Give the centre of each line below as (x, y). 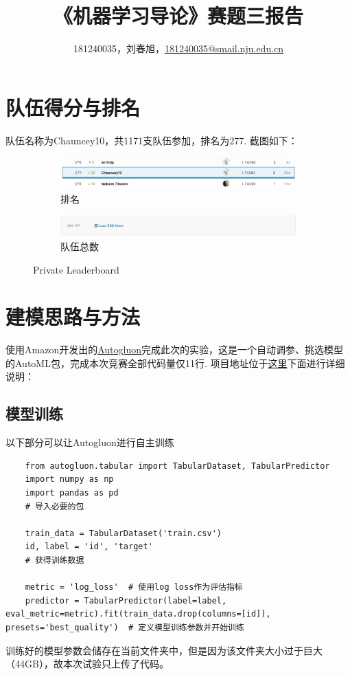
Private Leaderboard (76, 269)
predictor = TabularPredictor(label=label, (126, 600)
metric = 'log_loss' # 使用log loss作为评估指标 (134, 587)
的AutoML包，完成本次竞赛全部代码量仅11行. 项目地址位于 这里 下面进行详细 (175, 363)
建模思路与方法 (73, 317)
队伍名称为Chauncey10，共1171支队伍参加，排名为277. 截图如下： (152, 140)
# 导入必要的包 (55, 506)
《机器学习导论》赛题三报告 (178, 15)
